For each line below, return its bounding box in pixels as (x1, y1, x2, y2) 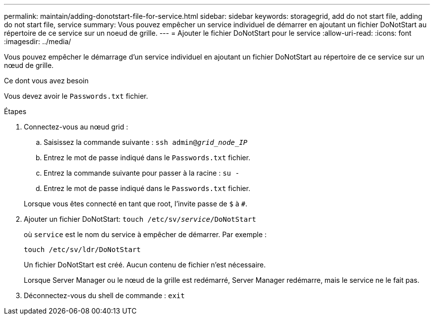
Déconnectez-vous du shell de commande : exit (24, 291, 185, 300)
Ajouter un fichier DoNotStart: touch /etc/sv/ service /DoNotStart (24, 215, 256, 223)
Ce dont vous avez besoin (4, 76, 89, 85)
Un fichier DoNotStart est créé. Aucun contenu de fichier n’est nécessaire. (24, 260, 266, 269)
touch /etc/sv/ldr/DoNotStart (24, 246, 141, 254)
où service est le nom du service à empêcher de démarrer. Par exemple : (24, 230, 267, 239)
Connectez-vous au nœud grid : (24, 123, 128, 131)
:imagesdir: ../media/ (4, 37, 71, 46)
